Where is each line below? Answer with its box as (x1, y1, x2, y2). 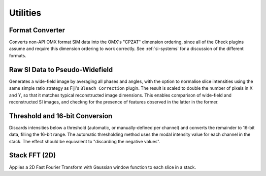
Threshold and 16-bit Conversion (9, 112, 113, 120)
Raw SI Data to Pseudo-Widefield (9, 65, 113, 74)
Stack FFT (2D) (9, 151, 56, 159)
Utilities (9, 7, 41, 18)
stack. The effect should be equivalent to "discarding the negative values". (9, 138, 161, 144)
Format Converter (9, 26, 65, 34)
